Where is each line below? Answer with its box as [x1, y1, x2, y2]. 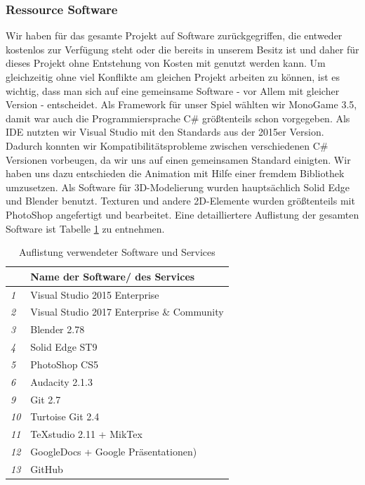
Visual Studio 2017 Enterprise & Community [30, 304, 224, 319]
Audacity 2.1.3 [30, 374, 93, 389]
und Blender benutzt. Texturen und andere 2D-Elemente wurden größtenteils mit [6, 193, 355, 208]
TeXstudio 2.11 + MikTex [30, 427, 142, 441]
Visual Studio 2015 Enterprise [30, 287, 159, 302]
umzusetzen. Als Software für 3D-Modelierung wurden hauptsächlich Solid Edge [6, 179, 350, 194]
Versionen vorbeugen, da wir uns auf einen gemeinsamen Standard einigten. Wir [6, 152, 351, 167]
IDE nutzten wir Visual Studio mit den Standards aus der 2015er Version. [6, 124, 324, 139]
